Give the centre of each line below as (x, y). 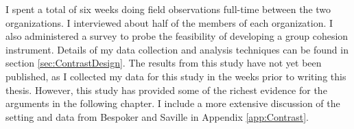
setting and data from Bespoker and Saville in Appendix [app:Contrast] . (157, 116)
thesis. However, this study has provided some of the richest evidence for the (166, 90)
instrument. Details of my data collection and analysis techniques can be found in (177, 49)
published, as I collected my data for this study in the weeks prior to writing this (176, 76)
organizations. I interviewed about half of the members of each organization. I (169, 22)
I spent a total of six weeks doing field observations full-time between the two (168, 9)
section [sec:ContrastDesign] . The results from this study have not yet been (164, 63)
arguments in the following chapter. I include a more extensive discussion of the (173, 103)
